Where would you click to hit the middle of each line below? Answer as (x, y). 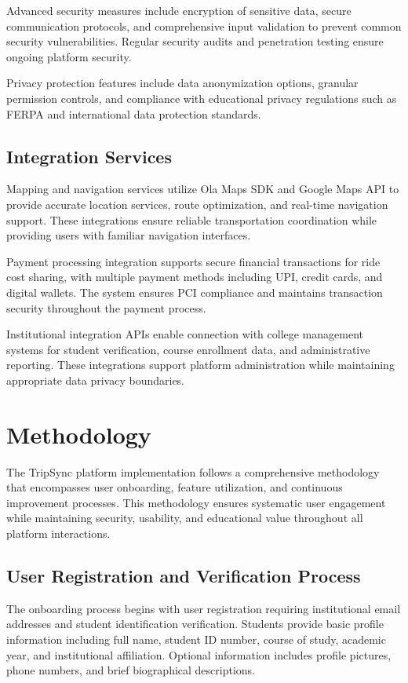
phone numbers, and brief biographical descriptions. (131, 670)
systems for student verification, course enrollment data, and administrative (188, 349)
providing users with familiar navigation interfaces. (129, 235)
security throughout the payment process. (106, 307)
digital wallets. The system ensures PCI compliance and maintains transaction (195, 292)
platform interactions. (58, 533)
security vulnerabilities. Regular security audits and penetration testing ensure (195, 41)
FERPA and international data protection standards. (134, 113)
